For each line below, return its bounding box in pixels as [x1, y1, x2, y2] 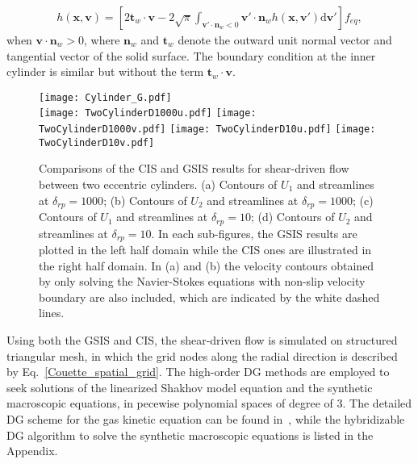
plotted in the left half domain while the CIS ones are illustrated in [39, 240, 372, 257]
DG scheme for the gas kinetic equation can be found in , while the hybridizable [6, 410, 405, 427]
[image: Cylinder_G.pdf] [39, 91, 172, 103]
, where [84, 31, 120, 48]
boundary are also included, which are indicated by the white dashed [39, 288, 380, 305]
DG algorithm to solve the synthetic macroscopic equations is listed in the [6, 426, 374, 443]
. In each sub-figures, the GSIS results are [151, 224, 357, 241]
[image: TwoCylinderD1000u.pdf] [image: [39, 107, 257, 119]
